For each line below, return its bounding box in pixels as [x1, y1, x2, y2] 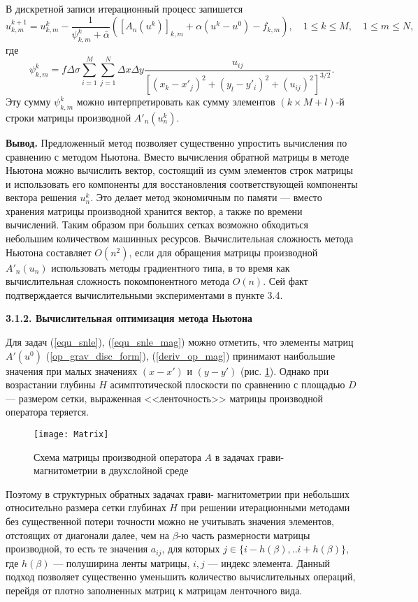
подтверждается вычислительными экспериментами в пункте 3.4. [6, 287, 283, 302]
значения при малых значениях [6, 363, 138, 378]
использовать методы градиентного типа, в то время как [51, 260, 290, 274]
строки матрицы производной [6, 110, 131, 124]
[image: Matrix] [34, 430, 109, 440]
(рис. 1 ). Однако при [240, 363, 329, 378]
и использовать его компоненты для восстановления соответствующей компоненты [6, 176, 358, 191]
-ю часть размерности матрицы [178, 527, 310, 542]
